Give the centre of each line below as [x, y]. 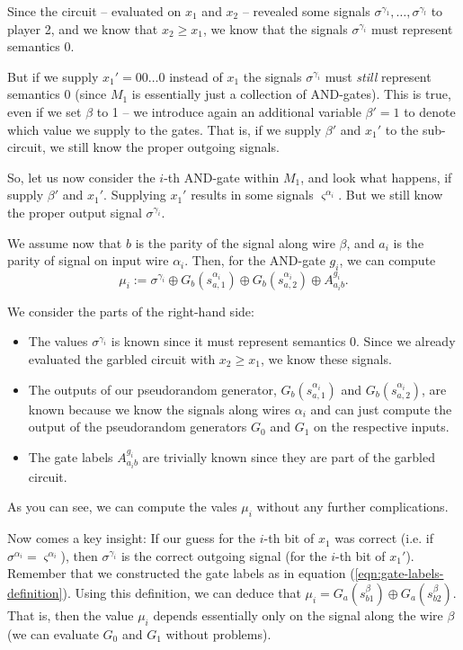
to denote [430, 111]
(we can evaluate [53, 633]
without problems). [218, 633]
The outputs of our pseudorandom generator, [152, 389]
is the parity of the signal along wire [235, 242]
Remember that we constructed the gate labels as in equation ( [181, 573]
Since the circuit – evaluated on [94, 11]
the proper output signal [75, 212]
